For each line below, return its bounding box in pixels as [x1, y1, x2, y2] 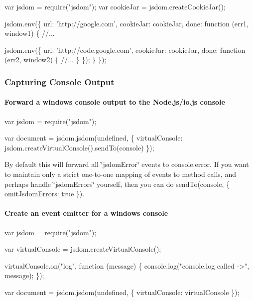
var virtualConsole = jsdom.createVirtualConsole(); [4, 244, 161, 254]
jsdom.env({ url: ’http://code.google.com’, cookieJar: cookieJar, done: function [4, 44, 246, 55]
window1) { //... [4, 28, 55, 38]
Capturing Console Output [4, 75, 115, 88]
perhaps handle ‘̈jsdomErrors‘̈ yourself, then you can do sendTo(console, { [4, 178, 230, 189]
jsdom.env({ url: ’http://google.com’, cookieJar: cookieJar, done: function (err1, [4, 18, 249, 28]
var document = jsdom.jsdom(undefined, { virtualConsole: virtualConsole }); [4, 287, 240, 297]
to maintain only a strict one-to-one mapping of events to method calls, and [4, 168, 236, 179]
